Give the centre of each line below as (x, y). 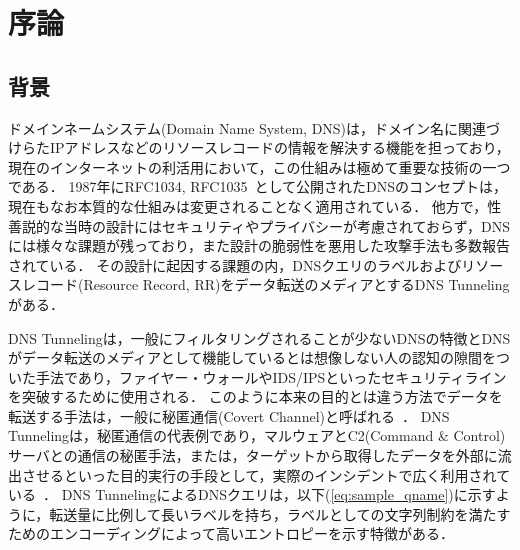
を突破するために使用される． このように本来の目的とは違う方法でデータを (255, 396)
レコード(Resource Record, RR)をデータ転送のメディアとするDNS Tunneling (265, 284)
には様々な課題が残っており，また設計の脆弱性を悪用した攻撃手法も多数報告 (259, 245)
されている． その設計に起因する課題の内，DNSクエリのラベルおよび (235, 264)
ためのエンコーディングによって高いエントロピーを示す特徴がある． (231, 533)
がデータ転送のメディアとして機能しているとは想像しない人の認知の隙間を (252, 357)
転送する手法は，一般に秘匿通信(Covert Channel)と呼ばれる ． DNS (229, 415)
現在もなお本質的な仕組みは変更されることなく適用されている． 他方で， (248, 205)
